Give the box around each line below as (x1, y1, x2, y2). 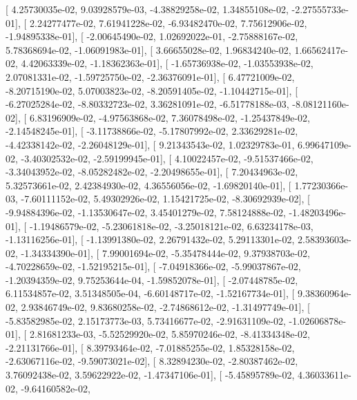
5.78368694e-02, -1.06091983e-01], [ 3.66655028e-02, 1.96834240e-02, (6, 42, 291, 57)
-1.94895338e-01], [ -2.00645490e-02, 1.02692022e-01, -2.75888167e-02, (6, 29, 298, 44)
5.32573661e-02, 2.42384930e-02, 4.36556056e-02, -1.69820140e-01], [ (6, 178, 291, 192)
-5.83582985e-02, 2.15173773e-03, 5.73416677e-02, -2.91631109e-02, (6, 313, 286, 327)
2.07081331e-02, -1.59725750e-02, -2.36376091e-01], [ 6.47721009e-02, (6, 69, 295, 84)
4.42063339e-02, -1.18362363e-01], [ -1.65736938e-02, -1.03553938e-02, (21, 56, 313, 70)
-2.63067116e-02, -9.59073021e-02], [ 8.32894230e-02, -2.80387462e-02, (6, 354, 298, 368)
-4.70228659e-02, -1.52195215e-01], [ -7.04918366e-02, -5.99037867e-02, (6, 259, 301, 274)
